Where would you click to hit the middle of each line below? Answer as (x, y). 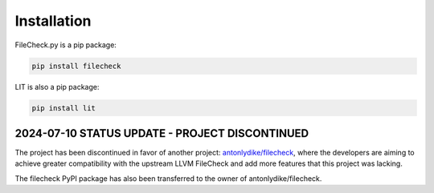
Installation (53, 21)
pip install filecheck (76, 66)
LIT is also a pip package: (57, 86)
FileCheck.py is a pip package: (66, 45)
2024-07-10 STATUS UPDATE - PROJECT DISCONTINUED (162, 133)
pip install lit (64, 108)
